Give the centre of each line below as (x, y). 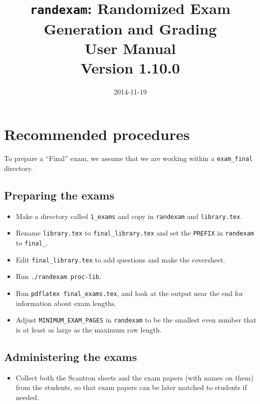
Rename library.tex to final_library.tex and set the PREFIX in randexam (135, 233)
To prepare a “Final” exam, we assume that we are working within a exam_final (128, 158)
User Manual (130, 48)
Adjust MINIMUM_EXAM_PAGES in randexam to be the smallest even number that (136, 320)
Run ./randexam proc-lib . (58, 276)
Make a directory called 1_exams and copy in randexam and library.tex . (129, 216)
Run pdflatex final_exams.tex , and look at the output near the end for (129, 293)
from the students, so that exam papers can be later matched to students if (131, 387)
